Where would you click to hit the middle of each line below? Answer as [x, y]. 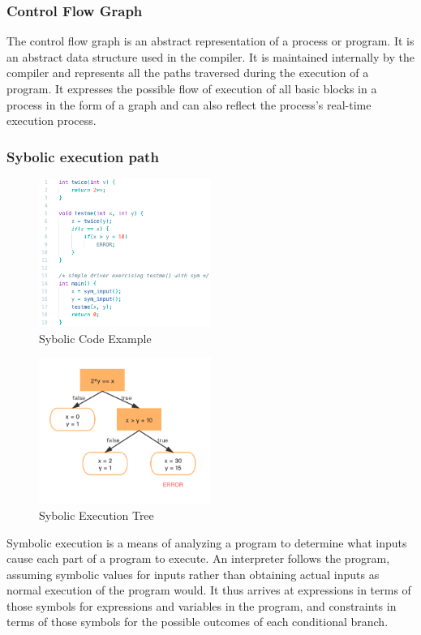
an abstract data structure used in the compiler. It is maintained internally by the [210, 56]
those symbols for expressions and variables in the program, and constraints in [202, 605]
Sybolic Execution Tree [97, 515]
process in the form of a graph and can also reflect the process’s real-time [189, 104]
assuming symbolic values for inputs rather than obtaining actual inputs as [193, 574]
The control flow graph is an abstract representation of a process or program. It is [210, 41]
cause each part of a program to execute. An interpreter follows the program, [198, 558]
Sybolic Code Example [95, 338]
